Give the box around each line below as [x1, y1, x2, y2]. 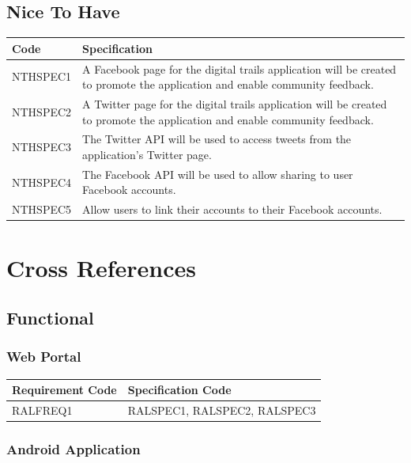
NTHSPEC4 [12, 173, 72, 190]
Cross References [6, 251, 196, 283]
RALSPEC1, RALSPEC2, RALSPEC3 [127, 402, 316, 419]
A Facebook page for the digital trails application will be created [82, 60, 397, 77]
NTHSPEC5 [12, 201, 72, 218]
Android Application [6, 439, 141, 459]
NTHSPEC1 [12, 68, 72, 85]
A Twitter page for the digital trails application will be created [82, 95, 387, 112]
